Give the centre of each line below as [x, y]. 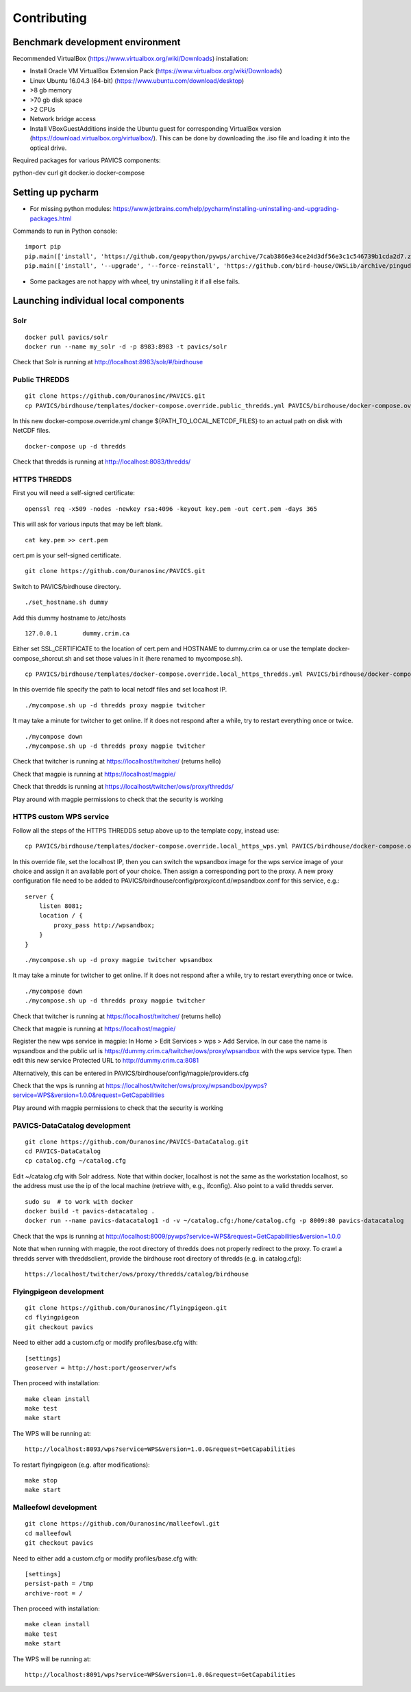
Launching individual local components [99, 301]
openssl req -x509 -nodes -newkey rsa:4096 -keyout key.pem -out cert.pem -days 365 [171, 509]
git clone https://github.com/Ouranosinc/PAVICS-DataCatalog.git [137, 1141]
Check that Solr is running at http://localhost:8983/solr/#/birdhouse [108, 362]
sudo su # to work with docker [79, 1201]
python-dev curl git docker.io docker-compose [79, 173]
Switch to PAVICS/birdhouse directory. [67, 586]
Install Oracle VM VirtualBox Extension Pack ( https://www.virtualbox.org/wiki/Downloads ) [156, 71]
